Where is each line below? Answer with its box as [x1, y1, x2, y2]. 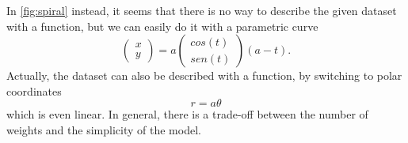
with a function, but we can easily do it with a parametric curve [6, 17, 318, 34]
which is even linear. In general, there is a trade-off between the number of [6, 106, 368, 122]
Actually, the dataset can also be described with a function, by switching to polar [6, 67, 402, 84]
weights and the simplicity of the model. [6, 121, 201, 137]
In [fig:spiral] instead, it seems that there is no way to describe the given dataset [6, 2, 397, 18]
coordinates [6, 82, 62, 99]
